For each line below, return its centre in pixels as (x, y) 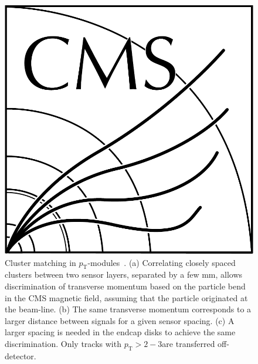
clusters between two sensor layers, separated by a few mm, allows (124, 274)
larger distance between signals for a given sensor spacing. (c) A (120, 320)
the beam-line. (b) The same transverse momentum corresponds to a (128, 309)
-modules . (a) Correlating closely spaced (162, 262)
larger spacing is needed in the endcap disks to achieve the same (120, 332)
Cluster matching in (40, 262)
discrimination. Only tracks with (63, 343)
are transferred (189, 343)
